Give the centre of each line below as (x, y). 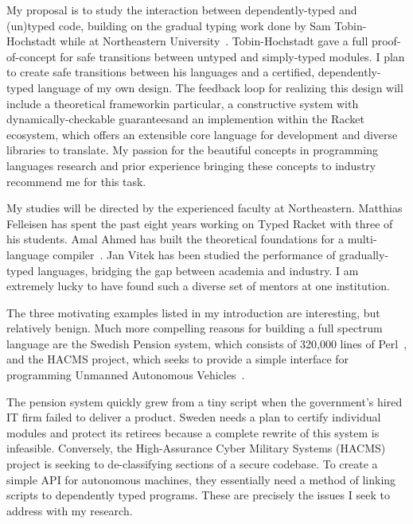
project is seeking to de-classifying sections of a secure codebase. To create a (192, 464)
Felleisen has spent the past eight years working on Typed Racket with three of (200, 223)
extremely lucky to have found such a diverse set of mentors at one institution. (198, 286)
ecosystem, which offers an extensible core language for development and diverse (202, 134)
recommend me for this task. (76, 181)
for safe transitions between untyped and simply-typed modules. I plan (232, 56)
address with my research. (70, 510)
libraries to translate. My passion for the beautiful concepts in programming (192, 150)
